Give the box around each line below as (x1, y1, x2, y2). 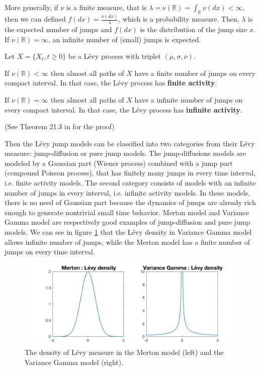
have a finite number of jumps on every (134, 67, 255, 78)
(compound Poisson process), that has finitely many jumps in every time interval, (5, 167, 256, 178)
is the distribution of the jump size (140, 24, 247, 34)
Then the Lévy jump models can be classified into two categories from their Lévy (5, 138, 255, 148)
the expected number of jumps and (5, 24, 112, 34)
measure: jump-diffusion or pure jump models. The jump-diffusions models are (5, 148, 246, 158)
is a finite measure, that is (66, 2, 147, 12)
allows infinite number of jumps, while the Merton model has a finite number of (5, 236, 250, 247)
